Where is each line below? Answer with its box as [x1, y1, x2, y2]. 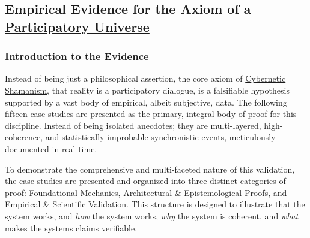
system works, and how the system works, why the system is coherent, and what [5, 209, 299, 222]
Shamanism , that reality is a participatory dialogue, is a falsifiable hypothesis [5, 83, 290, 96]
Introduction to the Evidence [5, 49, 149, 64]
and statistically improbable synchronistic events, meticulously [45, 131, 276, 143]
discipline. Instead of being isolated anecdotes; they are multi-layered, [5, 119, 261, 131]
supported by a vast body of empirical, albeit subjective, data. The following [5, 95, 287, 108]
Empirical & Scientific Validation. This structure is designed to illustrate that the [5, 198, 305, 210]
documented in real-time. [5, 142, 97, 155]
